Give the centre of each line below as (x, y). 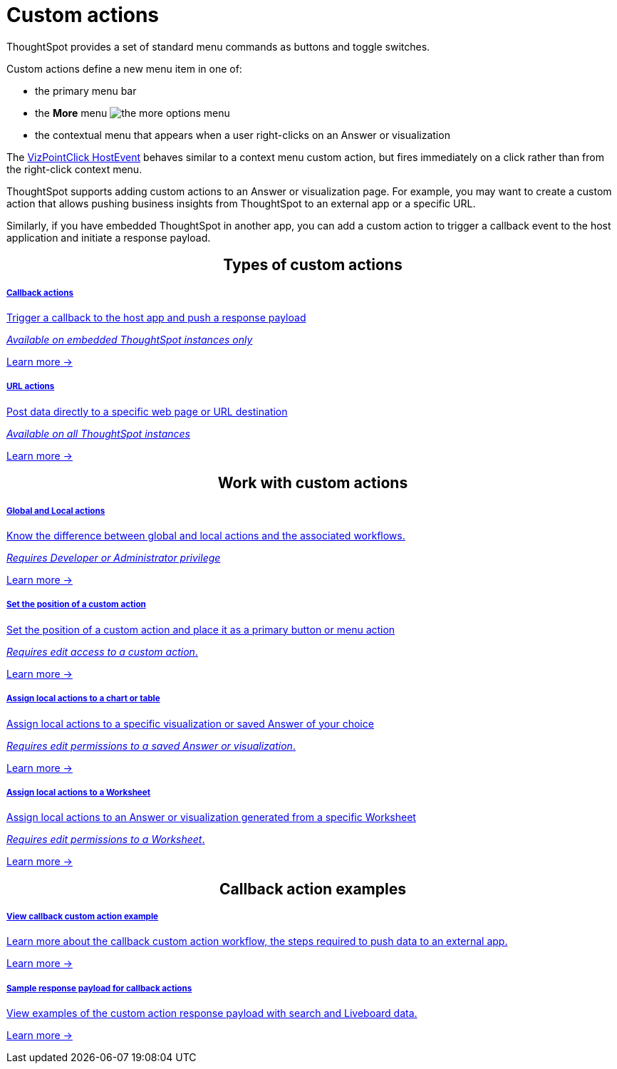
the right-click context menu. (74, 169)
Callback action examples (313, 889)
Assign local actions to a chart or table (83, 699)
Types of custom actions (313, 265)
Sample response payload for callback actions (99, 988)
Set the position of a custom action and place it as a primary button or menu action (201, 629)
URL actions (31, 387)
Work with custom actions (313, 483)
